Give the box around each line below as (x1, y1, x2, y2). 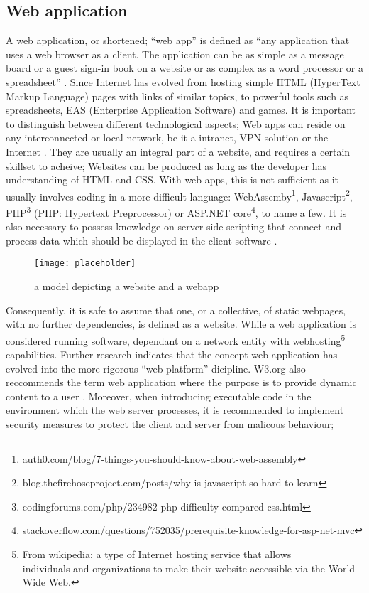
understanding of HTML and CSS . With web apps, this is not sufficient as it (6, 172, 338, 187)
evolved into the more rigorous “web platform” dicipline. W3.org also (6, 360, 306, 375)
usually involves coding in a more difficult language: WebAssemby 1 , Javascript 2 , (6, 186, 353, 203)
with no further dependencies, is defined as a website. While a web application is (6, 316, 356, 331)
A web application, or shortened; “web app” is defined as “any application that (6, 33, 350, 48)
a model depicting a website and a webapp (34, 279, 219, 294)
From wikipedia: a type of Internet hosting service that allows (22, 547, 292, 562)
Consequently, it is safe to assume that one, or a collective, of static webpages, (6, 302, 346, 317)
